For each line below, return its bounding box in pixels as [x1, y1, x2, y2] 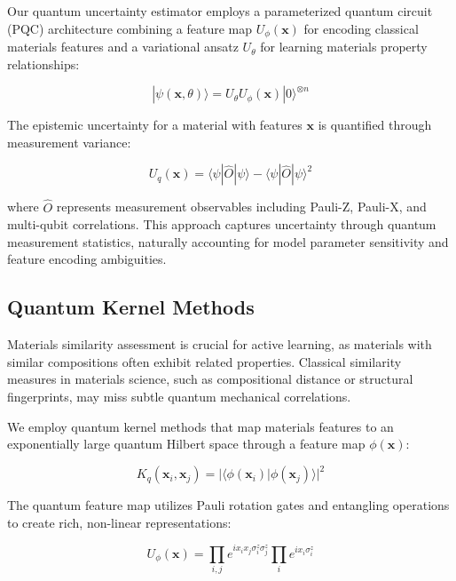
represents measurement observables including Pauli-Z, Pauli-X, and [56, 197, 427, 216]
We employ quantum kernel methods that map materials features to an [7, 417, 394, 435]
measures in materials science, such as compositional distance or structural [7, 370, 413, 388]
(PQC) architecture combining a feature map [7, 19, 253, 37]
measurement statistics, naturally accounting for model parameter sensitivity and [7, 232, 449, 251]
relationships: [7, 54, 80, 73]
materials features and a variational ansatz [7, 37, 239, 56]
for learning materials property [260, 37, 428, 56]
